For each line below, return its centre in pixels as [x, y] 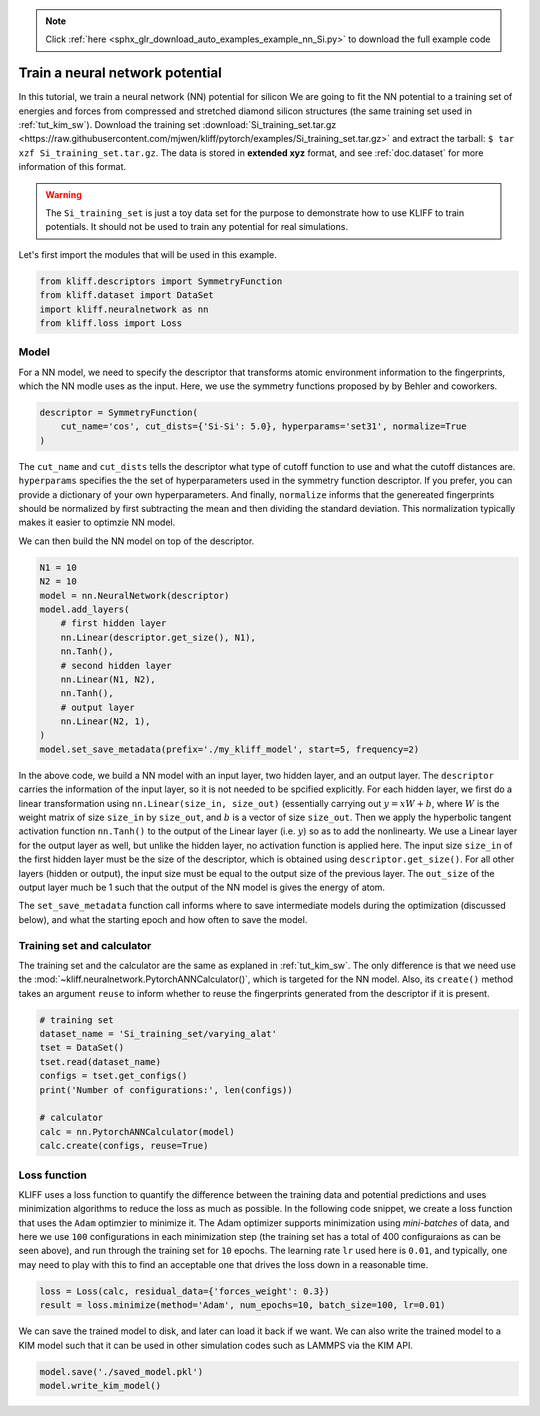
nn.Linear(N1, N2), [108, 679]
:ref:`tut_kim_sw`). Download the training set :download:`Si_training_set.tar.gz [177, 125]
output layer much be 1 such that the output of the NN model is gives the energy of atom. [201, 887]
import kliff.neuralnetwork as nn [124, 309]
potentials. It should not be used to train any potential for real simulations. [197, 227]
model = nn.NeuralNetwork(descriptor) [134, 595]
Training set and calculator [85, 945]
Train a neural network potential [120, 73]
